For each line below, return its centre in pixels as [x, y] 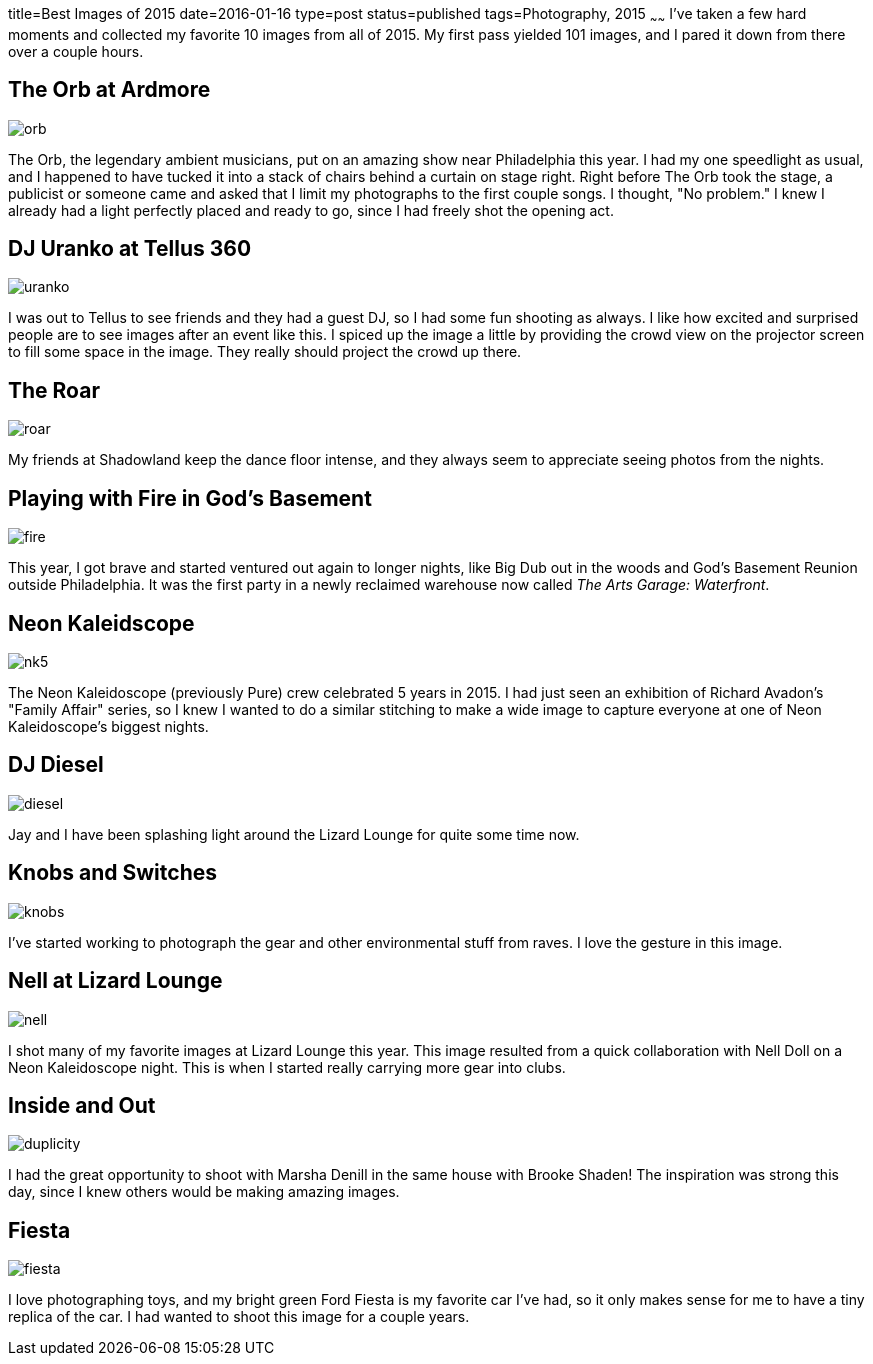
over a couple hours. [76, 51]
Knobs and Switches [112, 873]
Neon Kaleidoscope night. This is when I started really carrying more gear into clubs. [287, 1067]
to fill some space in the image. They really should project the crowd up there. [265, 352]
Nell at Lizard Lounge [115, 981]
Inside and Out [82, 1105]
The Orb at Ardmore [109, 90]
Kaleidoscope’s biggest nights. [108, 727]
